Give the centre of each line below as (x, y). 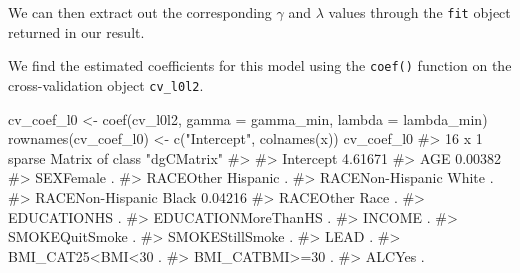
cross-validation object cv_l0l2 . (106, 84)
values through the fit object (419, 12)
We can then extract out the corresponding (140, 12)
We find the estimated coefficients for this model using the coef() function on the (260, 65)
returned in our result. (76, 31)
